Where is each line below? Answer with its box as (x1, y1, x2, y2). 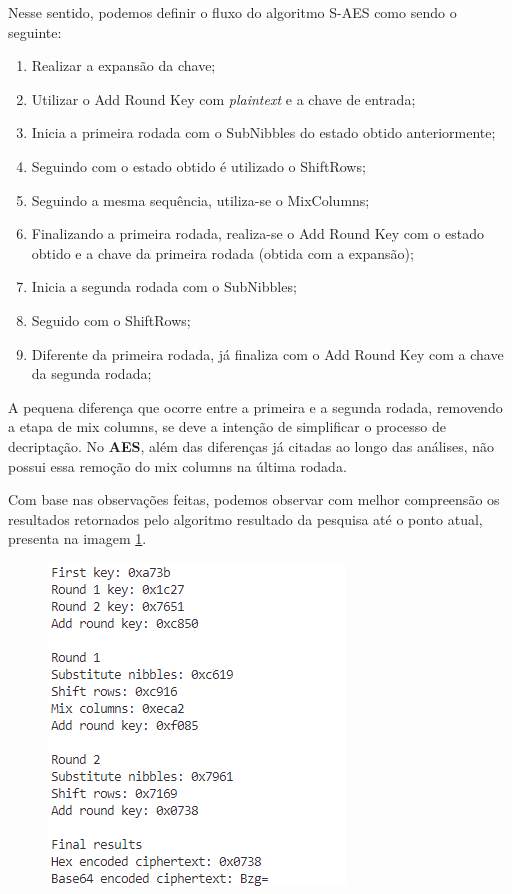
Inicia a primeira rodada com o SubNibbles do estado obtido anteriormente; (31, 122, 496, 143)
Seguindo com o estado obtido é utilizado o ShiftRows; (31, 155, 366, 176)
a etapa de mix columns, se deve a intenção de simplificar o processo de (8, 416, 446, 437)
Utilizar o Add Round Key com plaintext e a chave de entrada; (31, 88, 416, 109)
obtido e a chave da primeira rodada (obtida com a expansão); (31, 242, 414, 263)
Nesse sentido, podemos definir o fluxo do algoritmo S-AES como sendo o (8, 2, 457, 22)
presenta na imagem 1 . (8, 528, 147, 549)
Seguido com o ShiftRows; (31, 309, 191, 330)
